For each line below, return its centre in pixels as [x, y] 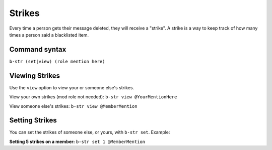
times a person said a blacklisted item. [49, 35]
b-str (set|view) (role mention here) [57, 61]
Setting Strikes [33, 120]
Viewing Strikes [35, 76]
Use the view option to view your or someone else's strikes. [72, 87]
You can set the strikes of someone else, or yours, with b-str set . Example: [90, 132]
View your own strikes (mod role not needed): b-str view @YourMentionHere [93, 97]
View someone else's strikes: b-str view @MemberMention [74, 106]
